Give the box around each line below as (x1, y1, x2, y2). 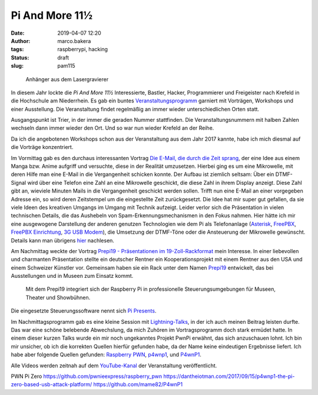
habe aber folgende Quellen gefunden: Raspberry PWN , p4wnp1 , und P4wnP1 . (11, 351, 201, 359)
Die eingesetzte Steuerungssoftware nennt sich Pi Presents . (11, 307, 157, 314)
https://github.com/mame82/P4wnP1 (93, 381, 183, 388)
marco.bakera (57, 37, 91, 44)
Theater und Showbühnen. (25, 294, 91, 301)
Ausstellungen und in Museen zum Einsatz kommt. (11, 273, 134, 280)
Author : (11, 37, 31, 44)
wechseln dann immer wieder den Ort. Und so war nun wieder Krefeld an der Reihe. (11, 124, 214, 132)
